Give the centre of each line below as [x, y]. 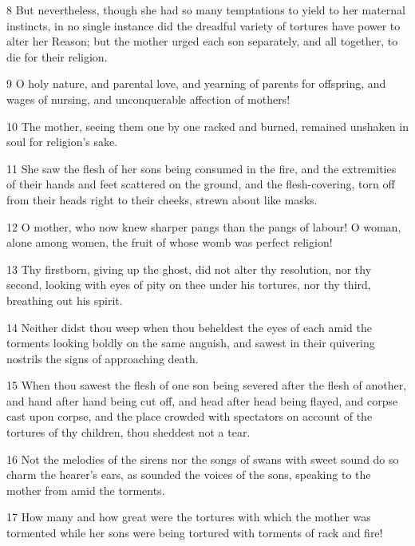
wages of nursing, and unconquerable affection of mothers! [148, 99]
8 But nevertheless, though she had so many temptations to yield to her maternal [206, 10]
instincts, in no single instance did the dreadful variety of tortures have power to [204, 25]
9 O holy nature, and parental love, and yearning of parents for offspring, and [196, 83]
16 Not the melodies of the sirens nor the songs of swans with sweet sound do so [203, 459]
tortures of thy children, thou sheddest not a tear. [128, 432]
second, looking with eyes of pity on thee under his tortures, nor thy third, [189, 285]
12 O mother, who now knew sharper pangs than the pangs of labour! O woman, [204, 226]
